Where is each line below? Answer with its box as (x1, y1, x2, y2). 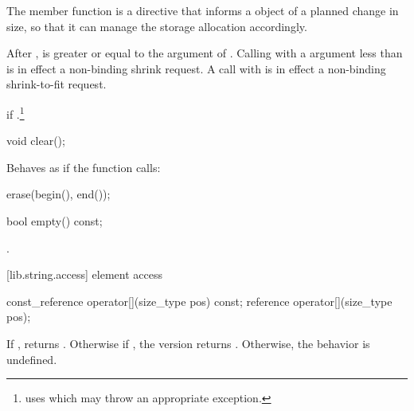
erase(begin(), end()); (6, 186, 111, 202)
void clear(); (6, 132, 65, 149)
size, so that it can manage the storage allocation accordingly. (6, 18, 307, 34)
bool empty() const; (6, 213, 103, 229)
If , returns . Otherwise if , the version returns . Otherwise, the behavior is (6, 335, 370, 351)
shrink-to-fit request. (6, 76, 107, 92)
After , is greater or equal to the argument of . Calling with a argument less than (6, 45, 403, 61)
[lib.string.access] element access (6, 266, 162, 283)
